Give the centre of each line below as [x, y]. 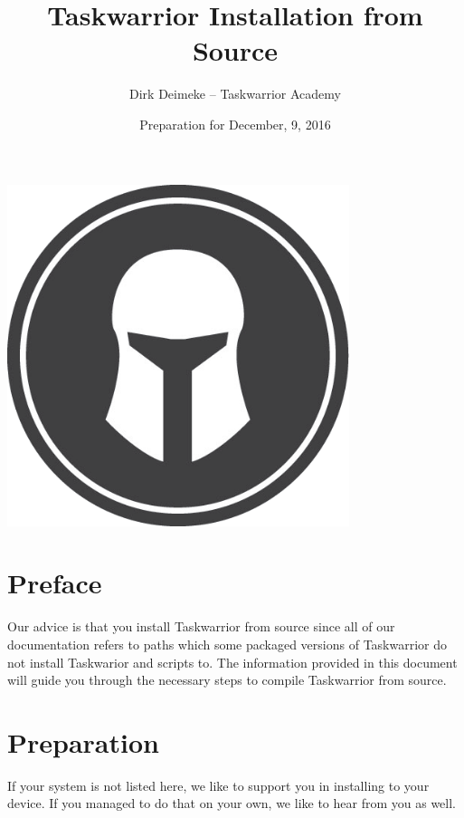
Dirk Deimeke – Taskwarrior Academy [235, 94]
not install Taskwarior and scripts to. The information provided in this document [232, 662]
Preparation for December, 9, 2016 [235, 124]
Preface [55, 583]
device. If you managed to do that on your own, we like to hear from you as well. [232, 803]
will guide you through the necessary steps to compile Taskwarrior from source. [227, 680]
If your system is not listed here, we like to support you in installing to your [218, 785]
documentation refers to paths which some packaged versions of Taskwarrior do [227, 644]
